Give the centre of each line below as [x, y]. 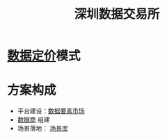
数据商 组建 [33, 120]
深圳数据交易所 [117, 14]
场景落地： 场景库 [42, 129]
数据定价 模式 [44, 56]
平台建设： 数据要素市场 [51, 111]
